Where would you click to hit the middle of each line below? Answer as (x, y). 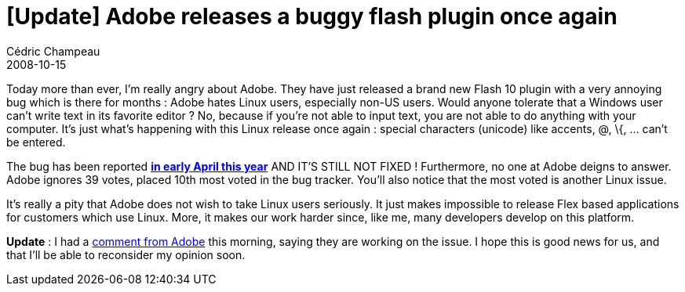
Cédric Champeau (53, 51)
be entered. (36, 142)
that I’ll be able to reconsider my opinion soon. (126, 254)
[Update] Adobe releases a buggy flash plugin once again (312, 16)
